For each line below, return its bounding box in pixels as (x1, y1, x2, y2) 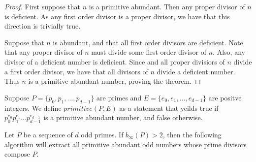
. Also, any (213, 47, 245, 57)
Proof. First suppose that (4, 1, 81, 11)
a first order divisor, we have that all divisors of (4, 66, 148, 76)
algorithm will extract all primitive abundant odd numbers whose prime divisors (4, 139, 247, 149)
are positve (208, 92, 242, 102)
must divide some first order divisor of (91, 47, 207, 57)
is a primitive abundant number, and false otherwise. (43, 112, 203, 123)
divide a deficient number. (157, 66, 235, 76)
